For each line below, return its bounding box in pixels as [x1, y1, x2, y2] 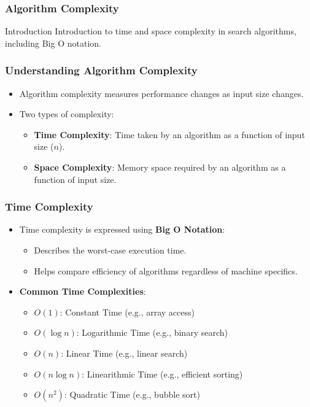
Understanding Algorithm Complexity [5, 63, 198, 78]
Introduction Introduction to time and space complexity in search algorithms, [5, 25, 296, 37]
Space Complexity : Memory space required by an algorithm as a [34, 161, 286, 173]
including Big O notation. [5, 36, 101, 49]
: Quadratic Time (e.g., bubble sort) [64, 388, 200, 401]
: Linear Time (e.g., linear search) [61, 346, 188, 359]
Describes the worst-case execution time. [34, 244, 187, 256]
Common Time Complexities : [19, 285, 146, 298]
